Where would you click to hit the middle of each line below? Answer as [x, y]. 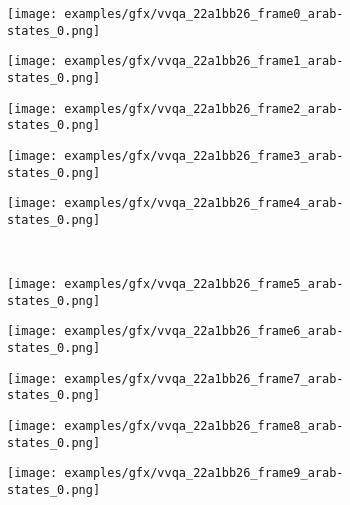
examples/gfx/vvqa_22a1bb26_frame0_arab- [204, 14]
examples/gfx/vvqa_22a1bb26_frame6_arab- [204, 331]
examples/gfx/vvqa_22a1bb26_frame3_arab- [204, 155]
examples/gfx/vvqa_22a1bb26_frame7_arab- [204, 378]
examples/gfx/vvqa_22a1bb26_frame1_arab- [204, 61]
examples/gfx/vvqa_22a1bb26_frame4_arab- [204, 203]
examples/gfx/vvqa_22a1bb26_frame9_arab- [204, 473]
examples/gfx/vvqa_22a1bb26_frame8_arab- [204, 426]
